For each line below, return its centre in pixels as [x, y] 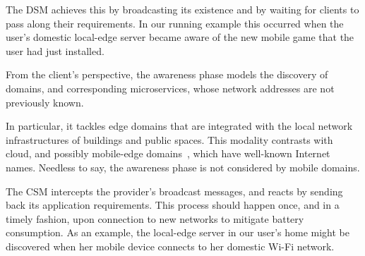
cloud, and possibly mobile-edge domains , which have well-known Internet [168, 153]
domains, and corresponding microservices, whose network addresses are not [170, 88]
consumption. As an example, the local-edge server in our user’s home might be [178, 232]
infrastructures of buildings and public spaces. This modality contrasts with [169, 139]
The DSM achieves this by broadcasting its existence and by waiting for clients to [182, 9]
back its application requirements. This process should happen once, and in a [173, 205]
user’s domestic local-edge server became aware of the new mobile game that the [180, 37]
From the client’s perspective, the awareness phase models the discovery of [167, 74]
